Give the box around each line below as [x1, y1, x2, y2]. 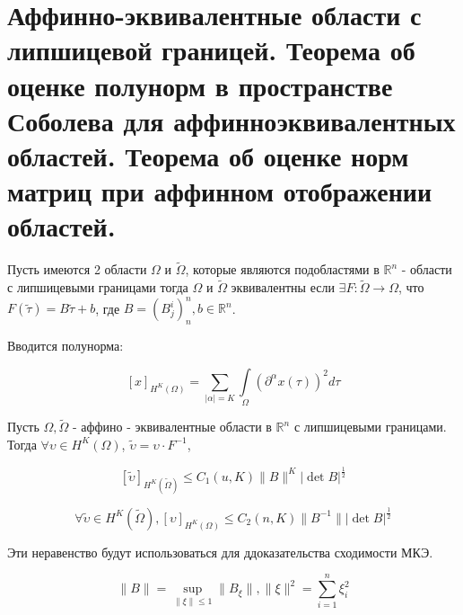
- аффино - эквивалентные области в [73, 417, 272, 436]
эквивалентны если [231, 278, 335, 297]
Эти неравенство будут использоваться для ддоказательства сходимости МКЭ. [7, 542, 433, 561]
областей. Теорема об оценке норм [7, 137, 409, 174]
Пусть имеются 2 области [7, 260, 147, 279]
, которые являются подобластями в [185, 260, 380, 279]
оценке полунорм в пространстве [7, 67, 393, 103]
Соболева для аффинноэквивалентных [7, 102, 456, 138]
